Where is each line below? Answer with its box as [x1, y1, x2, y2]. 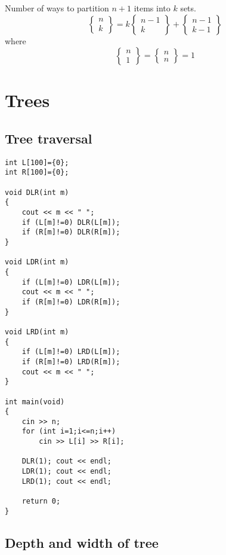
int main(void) [5, 397, 65, 406]
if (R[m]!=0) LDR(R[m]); [21, 297, 120, 306]
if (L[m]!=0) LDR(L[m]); [21, 277, 120, 286]
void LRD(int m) [5, 327, 69, 336]
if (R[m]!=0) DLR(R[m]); [21, 228, 120, 237]
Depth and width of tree [5, 533, 159, 551]
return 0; [21, 497, 61, 506]
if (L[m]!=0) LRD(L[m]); [21, 347, 120, 356]
